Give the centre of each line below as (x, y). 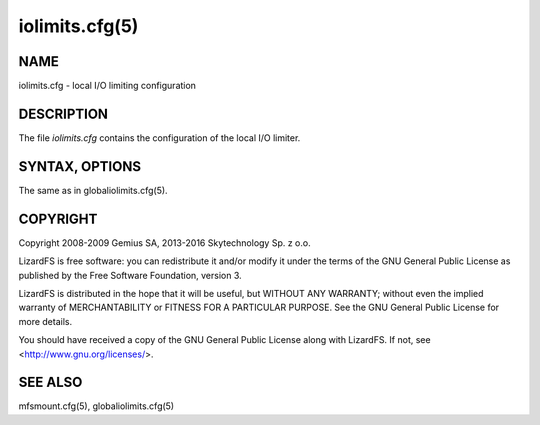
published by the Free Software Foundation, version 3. (130, 275)
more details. (45, 321)
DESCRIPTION (63, 113)
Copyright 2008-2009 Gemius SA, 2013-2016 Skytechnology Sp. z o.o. (164, 242)
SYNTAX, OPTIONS (80, 166)
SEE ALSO (50, 382)
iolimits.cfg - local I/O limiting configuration (107, 86)
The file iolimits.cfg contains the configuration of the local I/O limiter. (159, 137)
